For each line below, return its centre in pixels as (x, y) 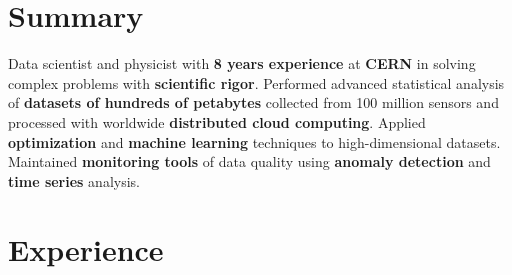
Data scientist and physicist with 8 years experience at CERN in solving (242, 63)
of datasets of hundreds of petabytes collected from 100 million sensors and (253, 102)
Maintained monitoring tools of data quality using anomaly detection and (249, 161)
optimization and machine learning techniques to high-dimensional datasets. (254, 141)
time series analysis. (74, 180)
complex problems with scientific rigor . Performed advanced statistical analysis (256, 82)
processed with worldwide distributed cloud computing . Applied (217, 121)
